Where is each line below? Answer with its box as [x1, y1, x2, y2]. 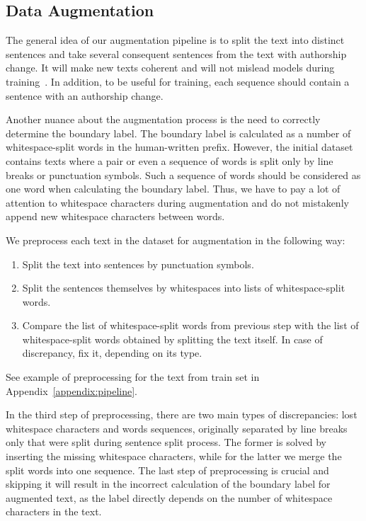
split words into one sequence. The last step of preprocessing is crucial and [6, 462, 329, 477]
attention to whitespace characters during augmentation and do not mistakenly [6, 195, 349, 210]
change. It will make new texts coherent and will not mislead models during [6, 60, 335, 75]
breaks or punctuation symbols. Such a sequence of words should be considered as [6, 167, 361, 182]
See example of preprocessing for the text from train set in [6, 370, 260, 384]
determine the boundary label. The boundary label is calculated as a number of [6, 125, 351, 140]
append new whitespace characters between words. [6, 209, 225, 224]
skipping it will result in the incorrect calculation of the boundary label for [6, 476, 331, 491]
